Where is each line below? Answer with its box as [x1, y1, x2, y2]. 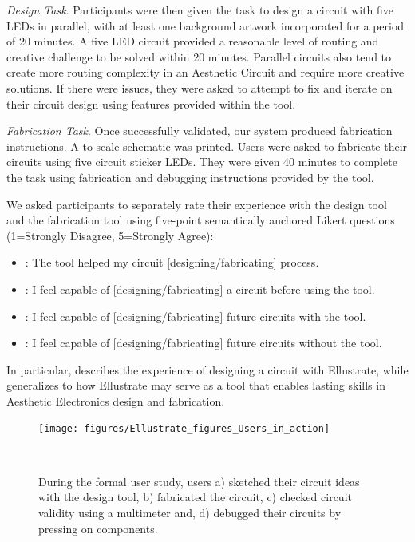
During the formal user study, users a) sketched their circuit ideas [38, 473, 360, 489]
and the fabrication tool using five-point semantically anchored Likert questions [6, 212, 395, 228]
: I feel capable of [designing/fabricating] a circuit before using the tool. [25, 280, 375, 297]
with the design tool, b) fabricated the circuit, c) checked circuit [38, 489, 352, 505]
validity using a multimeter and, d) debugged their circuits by [38, 504, 342, 520]
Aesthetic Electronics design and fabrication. [6, 392, 225, 409]
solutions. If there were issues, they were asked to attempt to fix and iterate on [6, 79, 393, 96]
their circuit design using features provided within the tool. [6, 95, 296, 112]
